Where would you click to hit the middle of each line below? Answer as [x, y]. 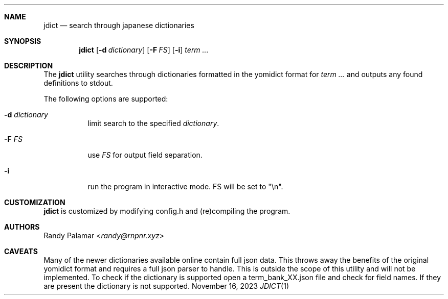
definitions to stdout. [78, 83]
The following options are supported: [106, 99]
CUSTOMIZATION [35, 202]
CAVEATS [21, 251]
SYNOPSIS [23, 41]
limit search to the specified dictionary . [153, 123]
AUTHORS [22, 227]
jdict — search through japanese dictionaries [119, 25]
